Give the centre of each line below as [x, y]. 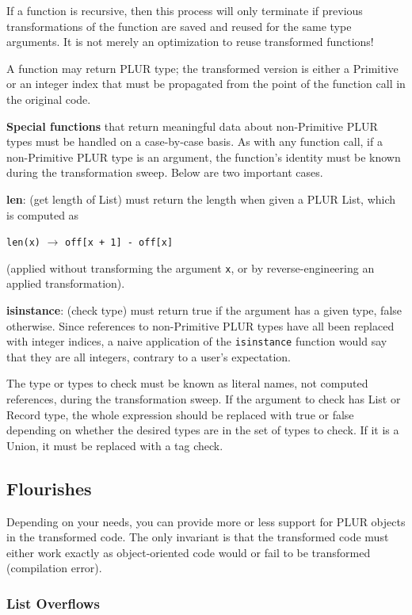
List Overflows [53, 603]
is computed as [43, 214]
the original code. [49, 99]
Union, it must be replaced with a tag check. [115, 445]
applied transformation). [66, 283]
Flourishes [49, 488]
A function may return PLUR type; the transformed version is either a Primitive [202, 68]
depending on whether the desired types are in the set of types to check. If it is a [203, 430]
